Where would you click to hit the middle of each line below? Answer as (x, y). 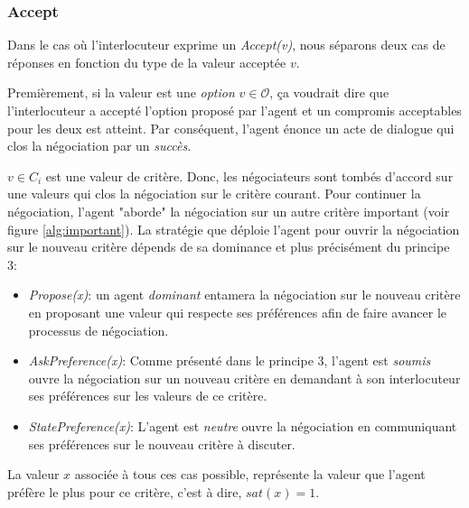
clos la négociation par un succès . (99, 146)
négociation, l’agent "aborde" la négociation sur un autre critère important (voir (229, 211)
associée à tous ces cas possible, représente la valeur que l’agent (250, 474)
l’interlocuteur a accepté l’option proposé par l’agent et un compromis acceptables (234, 110)
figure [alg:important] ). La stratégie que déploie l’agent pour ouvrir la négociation (234, 229)
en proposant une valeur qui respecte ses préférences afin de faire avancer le (238, 312)
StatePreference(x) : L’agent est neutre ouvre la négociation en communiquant (243, 425)
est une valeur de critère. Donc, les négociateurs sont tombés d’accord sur (249, 175)
